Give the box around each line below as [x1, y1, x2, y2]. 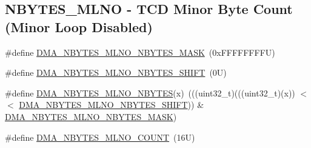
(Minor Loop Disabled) [5, 17, 153, 36]
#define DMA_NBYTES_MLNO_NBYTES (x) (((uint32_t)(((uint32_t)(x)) [5, 86, 295, 99]
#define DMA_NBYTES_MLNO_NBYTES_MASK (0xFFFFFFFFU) [5, 45, 275, 58]
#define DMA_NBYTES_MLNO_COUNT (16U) [5, 130, 195, 143]
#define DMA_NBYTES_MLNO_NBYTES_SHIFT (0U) [5, 66, 227, 79]
